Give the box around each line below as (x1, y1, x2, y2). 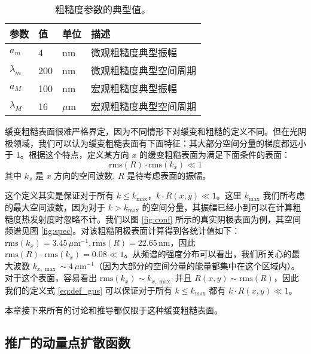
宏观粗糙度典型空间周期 (91, 99, 197, 113)
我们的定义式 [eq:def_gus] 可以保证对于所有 (5, 283, 172, 296)
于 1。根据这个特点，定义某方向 (5, 148, 129, 161)
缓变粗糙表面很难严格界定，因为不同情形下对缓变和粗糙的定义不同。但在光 (5, 125, 298, 137)
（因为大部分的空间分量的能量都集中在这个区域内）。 (94, 259, 300, 271)
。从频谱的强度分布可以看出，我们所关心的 (124, 248, 292, 260)
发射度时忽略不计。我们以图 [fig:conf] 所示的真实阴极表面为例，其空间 (29, 212, 301, 225)
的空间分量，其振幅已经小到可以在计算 (142, 200, 293, 213)
